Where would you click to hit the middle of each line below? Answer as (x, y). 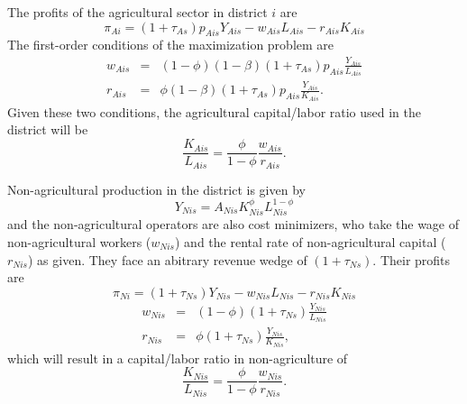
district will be (48, 129)
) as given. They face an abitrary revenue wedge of (167, 259)
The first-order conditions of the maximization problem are (171, 45)
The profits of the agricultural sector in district (137, 12)
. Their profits (412, 259)
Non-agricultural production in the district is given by (156, 189)
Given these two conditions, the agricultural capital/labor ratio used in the (215, 111)
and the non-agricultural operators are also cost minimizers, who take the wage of (233, 224)
